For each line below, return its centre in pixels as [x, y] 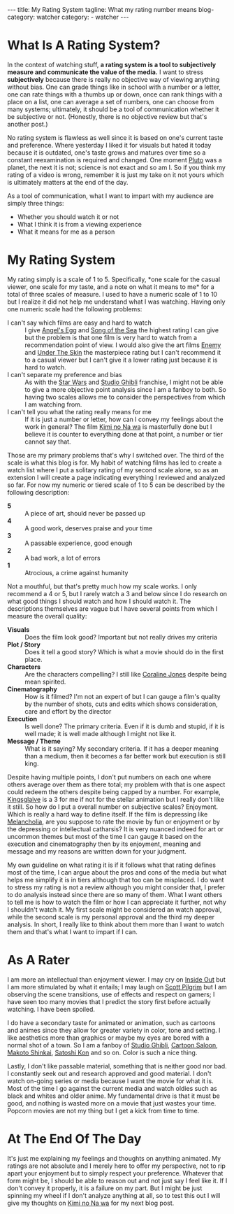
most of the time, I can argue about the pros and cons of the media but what [117, 872]
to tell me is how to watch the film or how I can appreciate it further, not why [117, 902]
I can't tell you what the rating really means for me [79, 411]
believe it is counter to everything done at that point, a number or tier [124, 434]
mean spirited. [45, 682]
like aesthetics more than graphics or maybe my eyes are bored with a [108, 1038]
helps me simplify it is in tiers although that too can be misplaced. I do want [116, 880]
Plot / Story [24, 644]
